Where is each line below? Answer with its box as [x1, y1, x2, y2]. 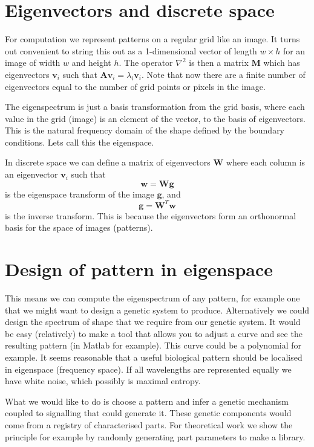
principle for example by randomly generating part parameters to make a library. [5, 430, 306, 443]
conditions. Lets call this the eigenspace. [5, 135, 154, 148]
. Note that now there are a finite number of [142, 68, 306, 80]
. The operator [119, 56, 173, 69]
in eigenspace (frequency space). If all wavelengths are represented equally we [5, 362, 292, 375]
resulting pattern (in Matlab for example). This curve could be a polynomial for [5, 339, 302, 352]
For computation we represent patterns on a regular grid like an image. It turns [5, 33, 300, 45]
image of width [5, 56, 61, 69]
